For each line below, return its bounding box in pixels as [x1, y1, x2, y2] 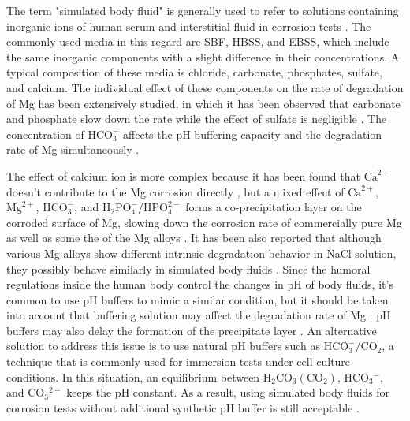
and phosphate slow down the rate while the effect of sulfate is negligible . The [6, 110, 387, 127]
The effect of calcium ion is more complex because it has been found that [6, 167, 360, 184]
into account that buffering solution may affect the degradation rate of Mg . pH [6, 307, 391, 323]
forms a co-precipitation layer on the [185, 199, 362, 215]
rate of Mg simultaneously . [6, 141, 140, 158]
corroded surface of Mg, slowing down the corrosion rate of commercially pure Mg [6, 214, 402, 230]
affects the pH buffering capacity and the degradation [123, 125, 382, 142]
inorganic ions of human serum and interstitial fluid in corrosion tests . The [6, 17, 371, 34]
